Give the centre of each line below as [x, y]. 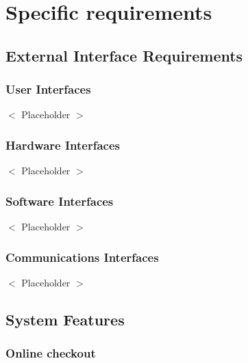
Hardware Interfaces [63, 145]
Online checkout [51, 353]
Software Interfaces [60, 201]
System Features [65, 319]
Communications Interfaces [82, 257]
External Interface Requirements [124, 55]
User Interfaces [48, 89]
